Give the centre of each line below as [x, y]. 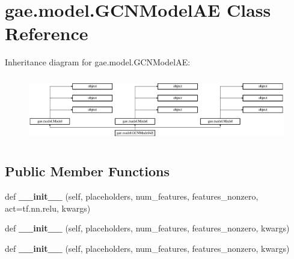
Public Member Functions [87, 171]
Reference [47, 33]
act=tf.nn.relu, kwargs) [48, 208]
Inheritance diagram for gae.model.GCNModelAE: [98, 62]
